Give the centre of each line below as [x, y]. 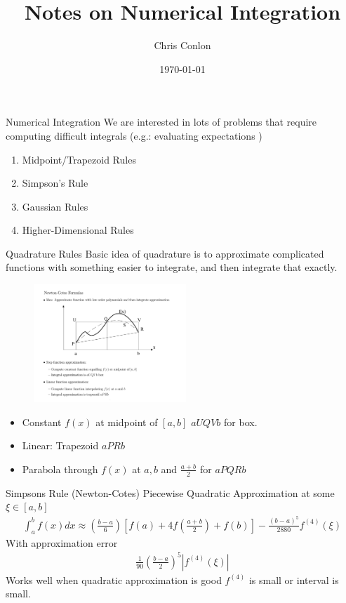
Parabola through [60, 469]
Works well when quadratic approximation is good [114, 579]
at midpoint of [127, 422]
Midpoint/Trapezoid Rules [79, 159]
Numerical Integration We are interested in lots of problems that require [161, 122]
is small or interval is [294, 579]
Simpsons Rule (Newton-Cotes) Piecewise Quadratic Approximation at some [170, 492]
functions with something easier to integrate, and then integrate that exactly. [172, 267]
